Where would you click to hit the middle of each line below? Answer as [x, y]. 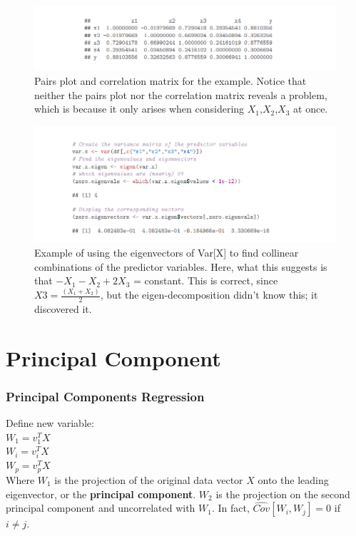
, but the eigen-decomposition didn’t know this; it [209, 295]
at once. [311, 109]
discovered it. [63, 308]
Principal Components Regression [105, 396]
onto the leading [293, 479]
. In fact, [230, 508]
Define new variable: [50, 423]
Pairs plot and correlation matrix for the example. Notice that [171, 81]
